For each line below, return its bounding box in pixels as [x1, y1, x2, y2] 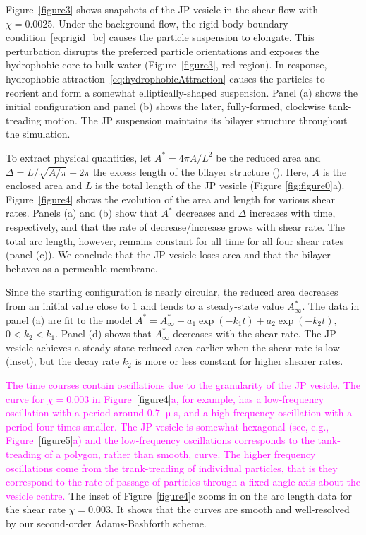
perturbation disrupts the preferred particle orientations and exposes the [6, 43, 319, 58]
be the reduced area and [216, 150, 321, 164]
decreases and [176, 205, 235, 220]
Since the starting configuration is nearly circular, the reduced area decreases [6, 284, 338, 299]
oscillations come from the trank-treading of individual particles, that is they [6, 460, 338, 475]
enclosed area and [6, 178, 83, 193]
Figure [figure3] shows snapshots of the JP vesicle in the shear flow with [6, 2, 319, 16]
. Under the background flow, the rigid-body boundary [52, 16, 288, 30]
